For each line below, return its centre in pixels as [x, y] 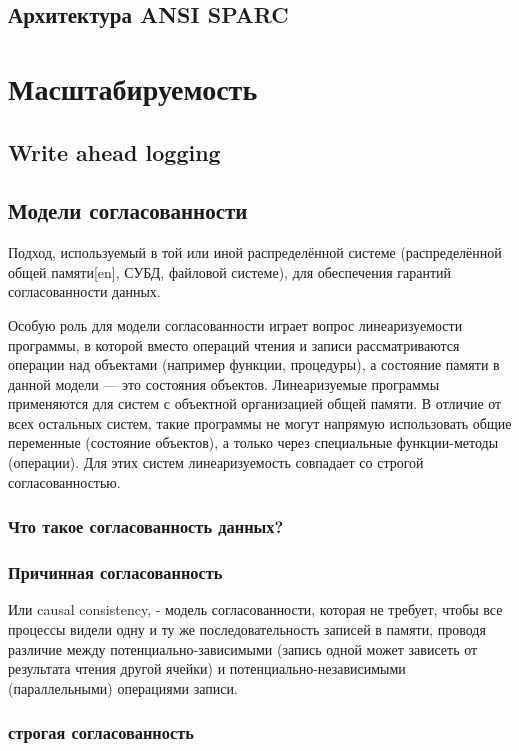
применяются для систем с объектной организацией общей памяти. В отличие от [255, 403]
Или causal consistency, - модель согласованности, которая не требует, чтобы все [255, 609]
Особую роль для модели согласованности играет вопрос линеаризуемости [235, 324]
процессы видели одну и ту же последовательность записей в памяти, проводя [247, 628]
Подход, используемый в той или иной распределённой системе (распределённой [255, 252]
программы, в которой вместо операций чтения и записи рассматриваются [234, 344]
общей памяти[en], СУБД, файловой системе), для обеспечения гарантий [230, 271]
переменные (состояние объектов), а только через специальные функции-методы [253, 442]
